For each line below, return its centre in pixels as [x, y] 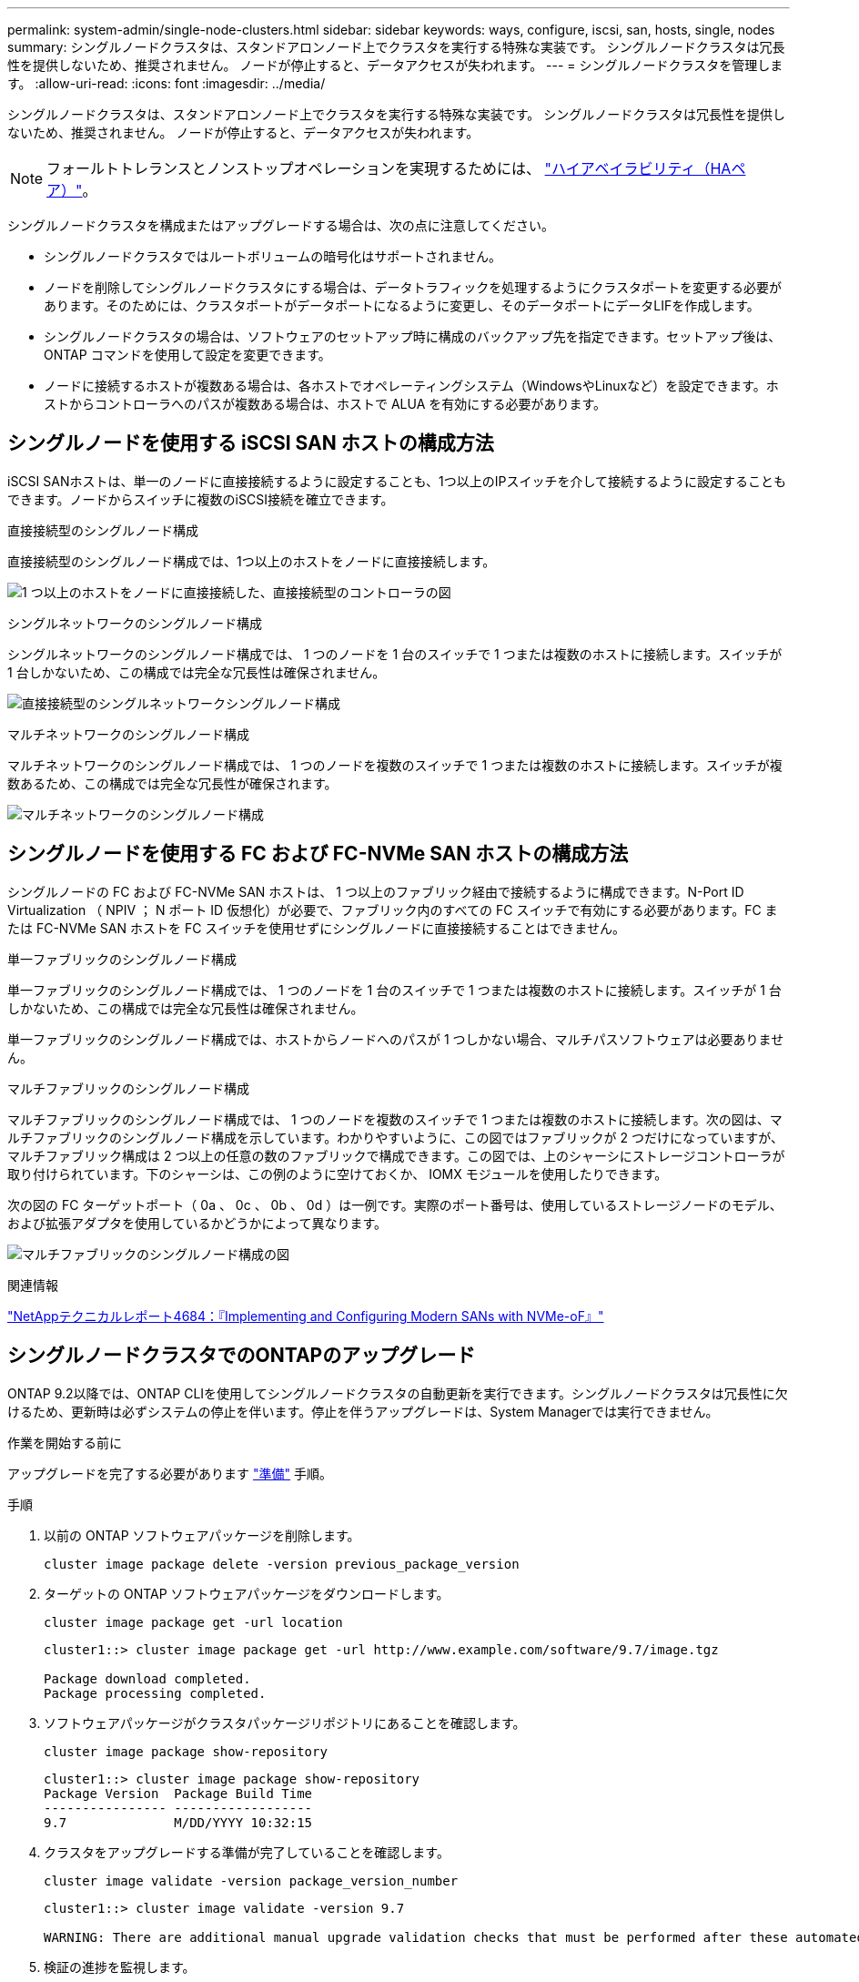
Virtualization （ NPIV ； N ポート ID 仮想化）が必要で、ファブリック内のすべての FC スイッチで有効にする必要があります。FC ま [393, 910]
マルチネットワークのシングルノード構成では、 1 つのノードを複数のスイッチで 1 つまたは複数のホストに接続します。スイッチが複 [395, 765]
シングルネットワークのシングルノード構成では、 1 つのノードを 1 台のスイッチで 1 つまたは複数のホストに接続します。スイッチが [395, 654]
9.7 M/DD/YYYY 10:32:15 [178, 1822]
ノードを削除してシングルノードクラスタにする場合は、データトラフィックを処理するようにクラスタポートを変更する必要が [413, 287]
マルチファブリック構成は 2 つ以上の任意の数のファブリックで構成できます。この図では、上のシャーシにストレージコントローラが [396, 1155]
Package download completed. [147, 1678]
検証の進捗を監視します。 [120, 1967]
